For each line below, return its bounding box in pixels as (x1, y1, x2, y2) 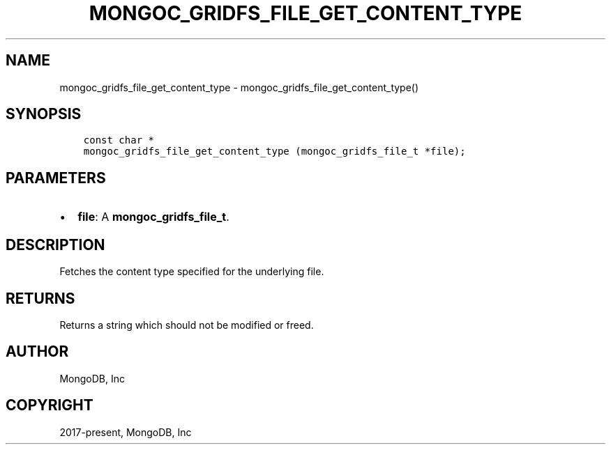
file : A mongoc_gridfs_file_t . (77, 210, 229, 224)
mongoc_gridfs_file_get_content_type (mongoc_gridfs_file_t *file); (83, 146, 466, 157)
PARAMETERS (6, 169, 106, 187)
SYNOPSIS (6, 105, 82, 123)
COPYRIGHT (6, 396, 93, 414)
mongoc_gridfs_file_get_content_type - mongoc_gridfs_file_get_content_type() (59, 81, 419, 93)
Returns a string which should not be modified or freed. (59, 318, 314, 331)
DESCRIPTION (6, 235, 105, 254)
